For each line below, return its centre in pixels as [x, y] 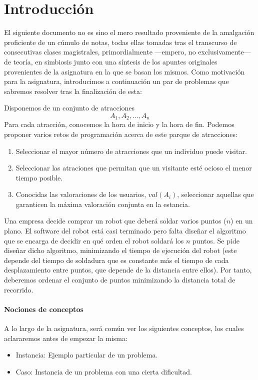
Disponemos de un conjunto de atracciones [69, 108]
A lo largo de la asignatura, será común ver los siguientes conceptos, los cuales [124, 328]
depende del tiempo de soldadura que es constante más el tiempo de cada [116, 260]
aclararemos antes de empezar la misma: [66, 338]
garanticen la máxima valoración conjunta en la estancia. [103, 204]
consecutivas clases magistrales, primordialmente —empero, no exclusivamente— [127, 52]
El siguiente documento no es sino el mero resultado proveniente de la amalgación [129, 32]
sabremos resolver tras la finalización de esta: [73, 91]
